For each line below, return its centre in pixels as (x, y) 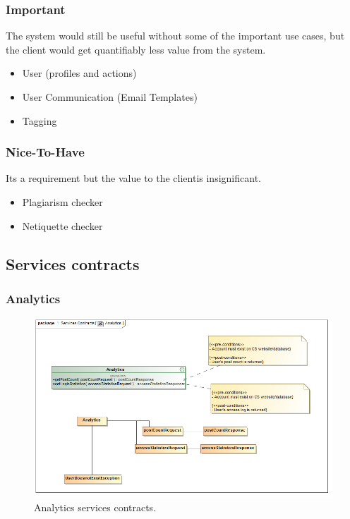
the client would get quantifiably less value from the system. (136, 49)
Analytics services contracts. (95, 507)
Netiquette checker (62, 225)
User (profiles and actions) (79, 73)
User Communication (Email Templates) (110, 97)
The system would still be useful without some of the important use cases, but (175, 36)
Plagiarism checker (62, 202)
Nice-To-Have (45, 152)
